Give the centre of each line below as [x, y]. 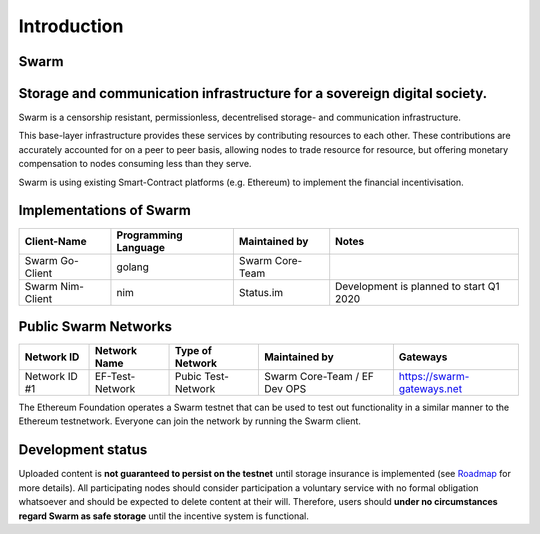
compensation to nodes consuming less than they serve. [135, 164]
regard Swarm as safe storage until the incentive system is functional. [163, 516]
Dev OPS [285, 389]
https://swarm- [434, 377]
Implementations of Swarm [105, 210]
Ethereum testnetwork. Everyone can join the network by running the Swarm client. [190, 421]
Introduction [71, 26]
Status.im [261, 292]
